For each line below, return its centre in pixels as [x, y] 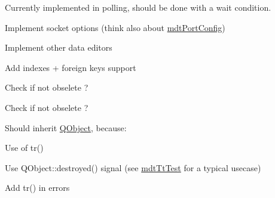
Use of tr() [24, 148]
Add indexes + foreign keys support [71, 67]
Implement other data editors [59, 47]
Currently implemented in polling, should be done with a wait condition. [138, 7]
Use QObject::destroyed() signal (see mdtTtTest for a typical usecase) [133, 167]
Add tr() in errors [37, 188]
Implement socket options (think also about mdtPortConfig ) [115, 27]
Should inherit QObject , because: [66, 127]
